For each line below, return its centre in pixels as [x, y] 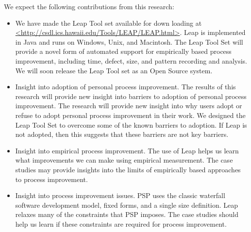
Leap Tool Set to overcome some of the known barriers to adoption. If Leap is [131, 124]
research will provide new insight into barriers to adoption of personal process [131, 96]
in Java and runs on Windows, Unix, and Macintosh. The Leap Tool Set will [129, 41]
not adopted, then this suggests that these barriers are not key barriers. [122, 134]
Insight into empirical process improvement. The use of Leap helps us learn [127, 150]
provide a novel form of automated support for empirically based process [123, 51]
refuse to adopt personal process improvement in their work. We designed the [130, 115]
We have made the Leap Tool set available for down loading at [109, 23]
